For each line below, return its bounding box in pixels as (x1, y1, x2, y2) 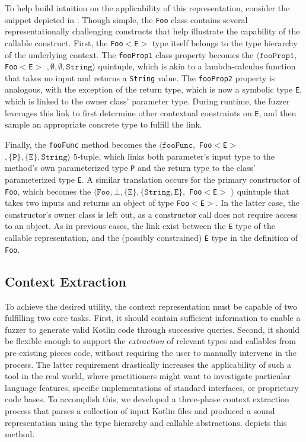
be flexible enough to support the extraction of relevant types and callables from (5, 335, 296, 347)
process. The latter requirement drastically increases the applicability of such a (5, 358, 291, 370)
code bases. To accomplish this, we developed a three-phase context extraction (5, 393, 289, 405)
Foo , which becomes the (5, 185, 91, 197)
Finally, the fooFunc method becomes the (5, 138, 157, 150)
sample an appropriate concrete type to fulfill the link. (5, 118, 202, 131)
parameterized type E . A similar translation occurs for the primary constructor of (5, 173, 300, 185)
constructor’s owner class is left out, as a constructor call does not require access (5, 208, 298, 220)
